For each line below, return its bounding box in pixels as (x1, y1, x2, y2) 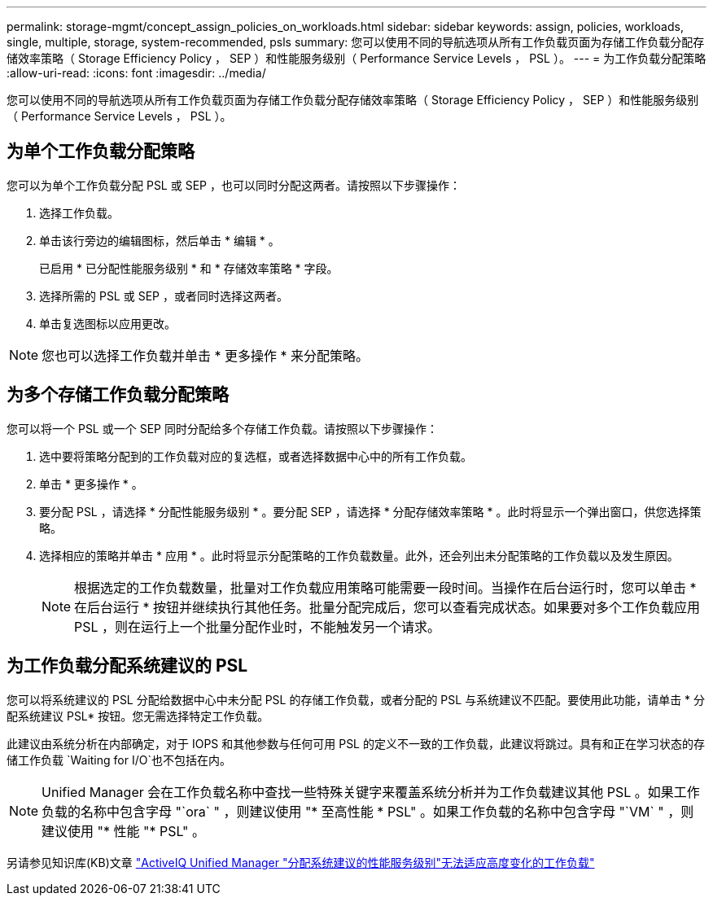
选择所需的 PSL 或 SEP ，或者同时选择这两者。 (39, 288, 288, 303)
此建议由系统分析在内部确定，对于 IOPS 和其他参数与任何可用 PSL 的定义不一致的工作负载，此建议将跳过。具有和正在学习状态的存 (7, 736, 705, 751)
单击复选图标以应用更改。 (39, 316, 176, 331)
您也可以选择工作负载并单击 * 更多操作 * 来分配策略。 (42, 347, 370, 364)
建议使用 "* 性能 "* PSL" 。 (42, 822, 206, 839)
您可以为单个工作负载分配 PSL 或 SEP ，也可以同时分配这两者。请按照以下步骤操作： (7, 177, 461, 192)
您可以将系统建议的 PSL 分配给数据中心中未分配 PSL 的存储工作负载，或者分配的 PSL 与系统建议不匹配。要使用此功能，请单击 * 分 (7, 692, 706, 707)
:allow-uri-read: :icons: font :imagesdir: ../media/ (7, 66, 266, 80)
